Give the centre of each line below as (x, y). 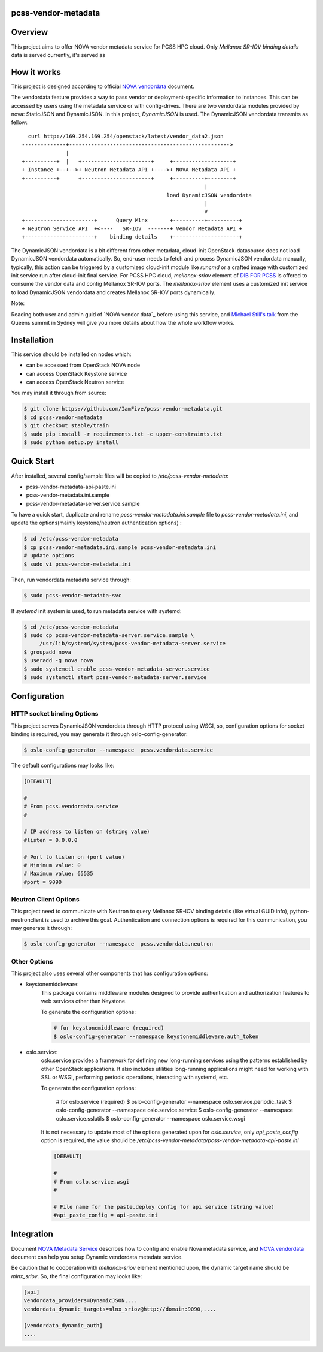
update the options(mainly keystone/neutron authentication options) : (96, 523)
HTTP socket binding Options (55, 714)
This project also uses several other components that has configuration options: (109, 973)
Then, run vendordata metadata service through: (71, 580)
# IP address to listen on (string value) (87, 832)
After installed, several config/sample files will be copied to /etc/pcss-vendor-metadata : (120, 476)
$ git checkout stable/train (66, 426)
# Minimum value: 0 (52, 865)
